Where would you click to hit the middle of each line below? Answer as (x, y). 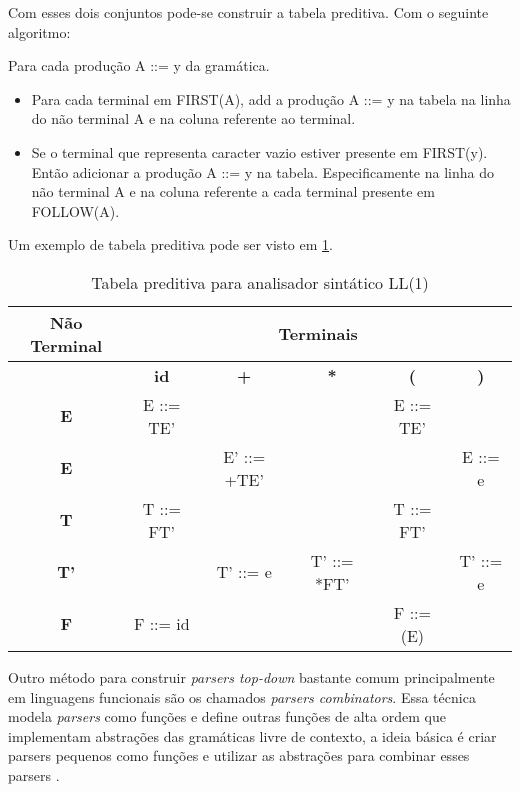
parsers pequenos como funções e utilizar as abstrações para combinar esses (239, 755)
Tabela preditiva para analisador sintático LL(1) (260, 282)
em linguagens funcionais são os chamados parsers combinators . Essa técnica (242, 696)
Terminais (318, 334)
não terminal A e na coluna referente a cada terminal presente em (233, 191)
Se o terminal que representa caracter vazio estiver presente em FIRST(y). (259, 151)
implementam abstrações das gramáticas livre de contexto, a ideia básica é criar (252, 735)
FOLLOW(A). (75, 210)
